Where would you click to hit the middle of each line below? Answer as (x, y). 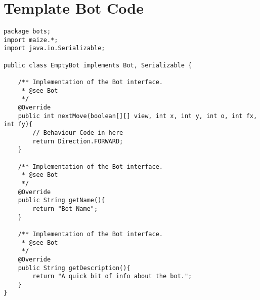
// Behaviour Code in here (78, 133)
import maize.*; (31, 40)
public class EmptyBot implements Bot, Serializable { (98, 65)
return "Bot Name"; (65, 209)
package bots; (27, 32)
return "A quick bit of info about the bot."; (112, 276)
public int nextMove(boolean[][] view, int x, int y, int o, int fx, (138, 116)
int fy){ (18, 124)
